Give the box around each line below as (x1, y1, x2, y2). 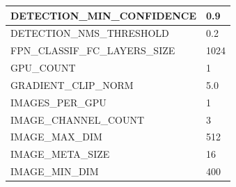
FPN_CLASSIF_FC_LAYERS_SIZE (10, 43, 175, 58)
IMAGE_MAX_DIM (10, 129, 102, 144)
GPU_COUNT (10, 60, 76, 75)
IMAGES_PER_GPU (10, 95, 107, 109)
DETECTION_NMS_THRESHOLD (10, 26, 169, 40)
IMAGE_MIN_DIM (10, 164, 99, 179)
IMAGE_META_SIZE (10, 147, 110, 161)
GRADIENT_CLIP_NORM (10, 77, 134, 92)
